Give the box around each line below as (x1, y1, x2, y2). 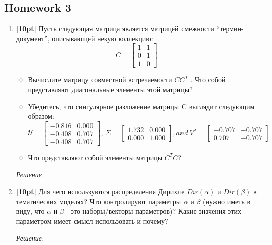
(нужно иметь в (203, 196, 251, 206)
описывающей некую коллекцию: (52, 33, 153, 43)
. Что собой (190, 74, 226, 85)
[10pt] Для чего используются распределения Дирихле (16, 186, 185, 197)
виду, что (16, 206, 45, 216)
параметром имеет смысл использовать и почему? (16, 215, 168, 226)
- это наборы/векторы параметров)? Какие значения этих (66, 206, 241, 216)
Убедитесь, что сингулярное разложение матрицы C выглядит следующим (28, 101, 255, 111)
